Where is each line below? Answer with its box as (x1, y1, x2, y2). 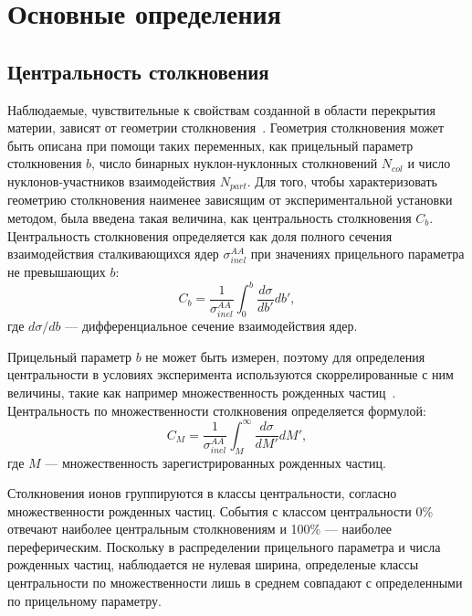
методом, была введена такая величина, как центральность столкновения (7, 208, 412, 227)
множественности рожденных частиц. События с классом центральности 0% (7, 501, 434, 520)
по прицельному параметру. (7, 590, 162, 610)
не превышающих (7, 262, 106, 281)
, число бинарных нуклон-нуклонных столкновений (91, 154, 378, 173)
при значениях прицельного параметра (250, 244, 465, 263)
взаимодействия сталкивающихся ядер (7, 244, 219, 263)
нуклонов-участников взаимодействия (7, 171, 215, 190)
